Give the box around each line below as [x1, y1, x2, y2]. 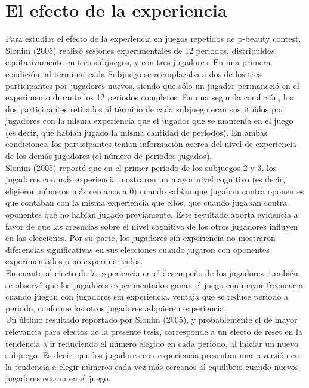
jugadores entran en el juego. [5, 372, 111, 384]
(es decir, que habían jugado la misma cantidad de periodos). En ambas [5, 126, 268, 138]
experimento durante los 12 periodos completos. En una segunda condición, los [5, 91, 293, 103]
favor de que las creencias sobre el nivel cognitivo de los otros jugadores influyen [5, 219, 298, 232]
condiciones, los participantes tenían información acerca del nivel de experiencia [5, 138, 297, 150]
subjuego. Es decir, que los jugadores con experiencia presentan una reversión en [5, 349, 299, 361]
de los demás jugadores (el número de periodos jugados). [5, 149, 212, 162]
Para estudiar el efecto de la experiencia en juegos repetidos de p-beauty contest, [5, 32, 301, 45]
